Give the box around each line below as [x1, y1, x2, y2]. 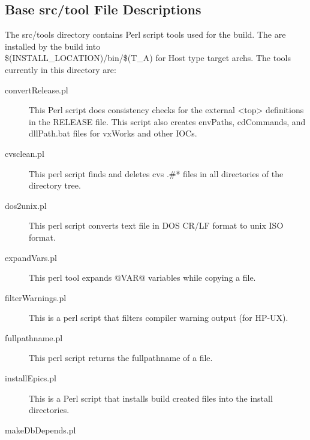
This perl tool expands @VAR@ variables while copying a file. [29, 271, 256, 284]
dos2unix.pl [5, 199, 47, 211]
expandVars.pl [5, 251, 57, 263]
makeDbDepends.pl [5, 423, 76, 436]
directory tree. [29, 179, 81, 192]
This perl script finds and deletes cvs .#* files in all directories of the [29, 167, 284, 180]
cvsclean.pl [5, 147, 44, 159]
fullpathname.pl [5, 331, 63, 344]
